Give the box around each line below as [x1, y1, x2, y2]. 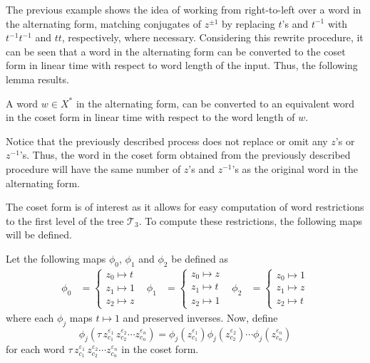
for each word [6, 342, 65, 357]
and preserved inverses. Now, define [123, 310, 278, 325]
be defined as [171, 251, 229, 265]
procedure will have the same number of [6, 161, 181, 176]
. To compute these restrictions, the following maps [138, 213, 363, 228]
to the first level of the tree [6, 213, 124, 228]
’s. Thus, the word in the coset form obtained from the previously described [19, 147, 351, 162]
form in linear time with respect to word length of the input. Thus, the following [6, 58, 358, 73]
